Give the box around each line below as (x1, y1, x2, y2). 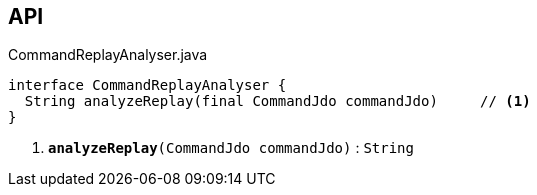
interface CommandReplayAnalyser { (8, 77, 287, 94)
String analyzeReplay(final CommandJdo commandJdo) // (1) (24, 93, 531, 110)
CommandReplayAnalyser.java (8, 46, 208, 64)
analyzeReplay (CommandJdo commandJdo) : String (48, 139, 414, 157)
